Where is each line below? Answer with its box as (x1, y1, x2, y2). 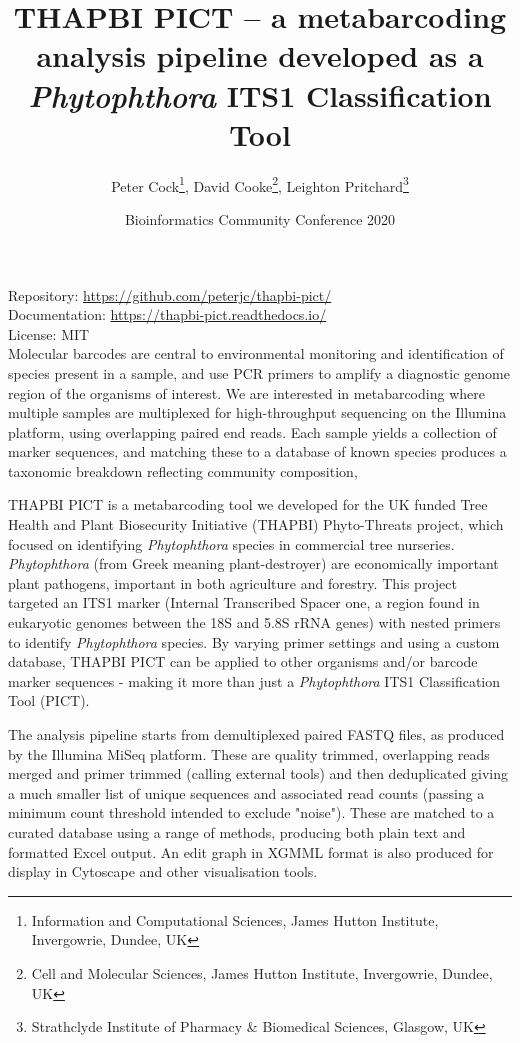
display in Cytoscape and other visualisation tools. (8, 861, 318, 882)
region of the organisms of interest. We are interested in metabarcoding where (8, 382, 485, 403)
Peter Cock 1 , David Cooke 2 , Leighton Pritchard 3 (111, 172, 409, 196)
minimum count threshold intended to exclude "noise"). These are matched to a (8, 802, 495, 823)
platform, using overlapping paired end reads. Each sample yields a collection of (8, 421, 497, 442)
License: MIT (8, 323, 90, 344)
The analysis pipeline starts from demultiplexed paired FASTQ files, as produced (8, 724, 505, 744)
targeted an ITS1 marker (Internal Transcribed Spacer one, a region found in (8, 592, 480, 613)
